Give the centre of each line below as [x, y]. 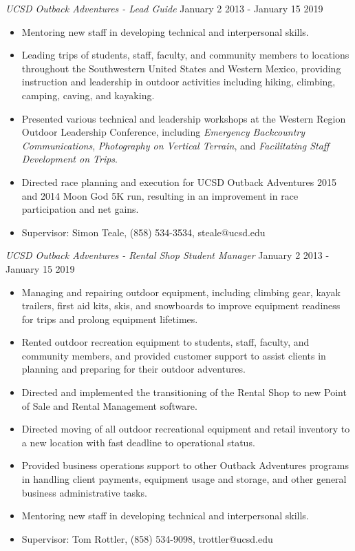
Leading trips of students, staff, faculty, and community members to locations [185, 55]
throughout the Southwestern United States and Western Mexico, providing [181, 68]
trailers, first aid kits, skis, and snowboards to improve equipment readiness [181, 305]
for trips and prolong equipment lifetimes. [110, 319]
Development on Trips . [69, 159]
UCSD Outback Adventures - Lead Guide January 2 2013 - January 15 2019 [164, 8]
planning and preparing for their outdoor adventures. [133, 369]
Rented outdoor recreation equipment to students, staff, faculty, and [165, 342]
